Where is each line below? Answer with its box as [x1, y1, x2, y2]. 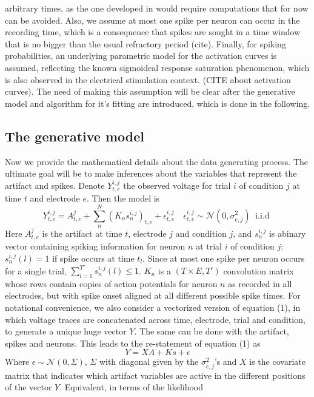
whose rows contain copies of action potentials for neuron [5, 277, 218, 290]
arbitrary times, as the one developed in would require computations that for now [5, 2, 309, 14]
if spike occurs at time [52, 251, 135, 264]
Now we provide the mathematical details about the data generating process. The [5, 155, 309, 168]
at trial [196, 240, 222, 253]
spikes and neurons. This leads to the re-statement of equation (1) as [5, 336, 261, 349]
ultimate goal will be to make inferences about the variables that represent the [5, 167, 297, 180]
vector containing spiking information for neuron [5, 240, 185, 253]
